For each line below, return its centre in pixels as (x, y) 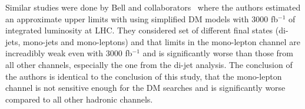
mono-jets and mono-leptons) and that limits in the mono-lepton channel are (162, 41)
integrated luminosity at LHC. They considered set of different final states (139, 30)
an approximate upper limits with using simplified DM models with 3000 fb (142, 18)
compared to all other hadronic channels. (79, 99)
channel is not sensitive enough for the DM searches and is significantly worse (145, 88)
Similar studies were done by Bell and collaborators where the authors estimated (153, 7)
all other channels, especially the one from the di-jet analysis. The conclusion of (149, 64)
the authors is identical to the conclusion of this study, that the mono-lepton (144, 76)
